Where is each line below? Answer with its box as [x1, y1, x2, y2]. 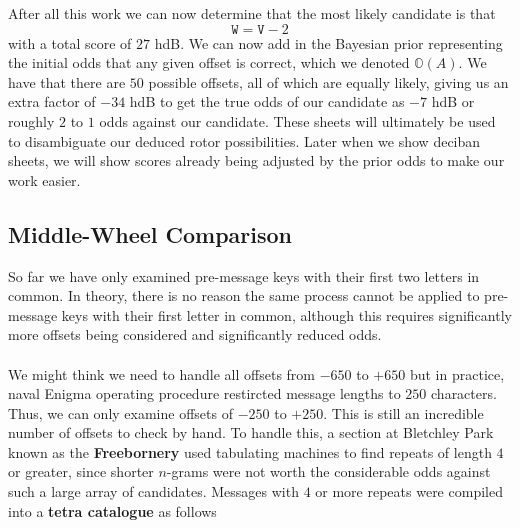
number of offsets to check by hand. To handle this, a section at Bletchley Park [8, 422, 494, 443]
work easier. [8, 169, 81, 190]
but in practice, [409, 363, 505, 384]
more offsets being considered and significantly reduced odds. [8, 324, 382, 345]
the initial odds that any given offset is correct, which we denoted [8, 52, 410, 73]
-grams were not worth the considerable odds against [166, 461, 491, 482]
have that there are [8, 71, 126, 92]
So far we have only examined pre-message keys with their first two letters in [8, 265, 480, 286]
